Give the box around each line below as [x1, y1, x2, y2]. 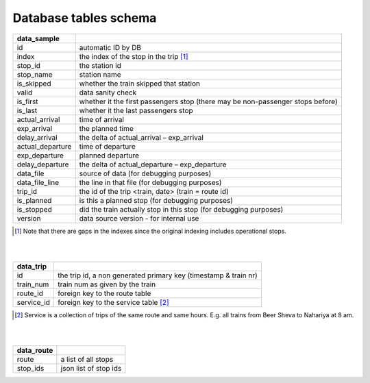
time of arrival [79, 114, 125, 124]
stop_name [16, 69, 53, 79]
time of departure [79, 141, 136, 151]
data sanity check [79, 88, 137, 97]
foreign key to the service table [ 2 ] [58, 297, 169, 307]
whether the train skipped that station [79, 79, 200, 88]
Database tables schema [12, 10, 157, 25]
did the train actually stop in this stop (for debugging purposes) [79, 204, 284, 214]
